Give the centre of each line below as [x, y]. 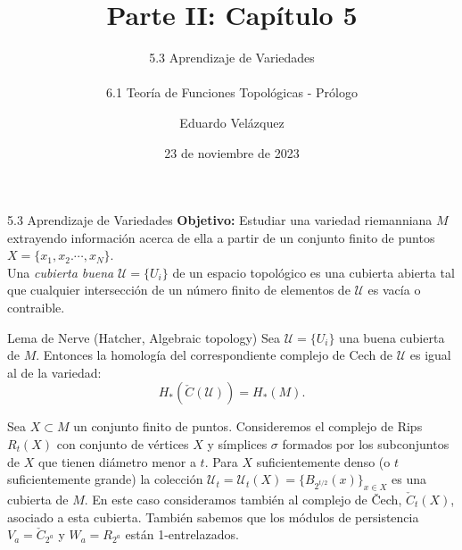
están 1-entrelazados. [182, 534]
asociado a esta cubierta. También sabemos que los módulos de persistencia [213, 517]
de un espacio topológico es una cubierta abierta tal [313, 272]
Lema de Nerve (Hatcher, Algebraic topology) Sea [144, 337]
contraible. [36, 308]
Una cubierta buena [61, 272]
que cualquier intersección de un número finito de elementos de [179, 290]
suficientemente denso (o [323, 461]
